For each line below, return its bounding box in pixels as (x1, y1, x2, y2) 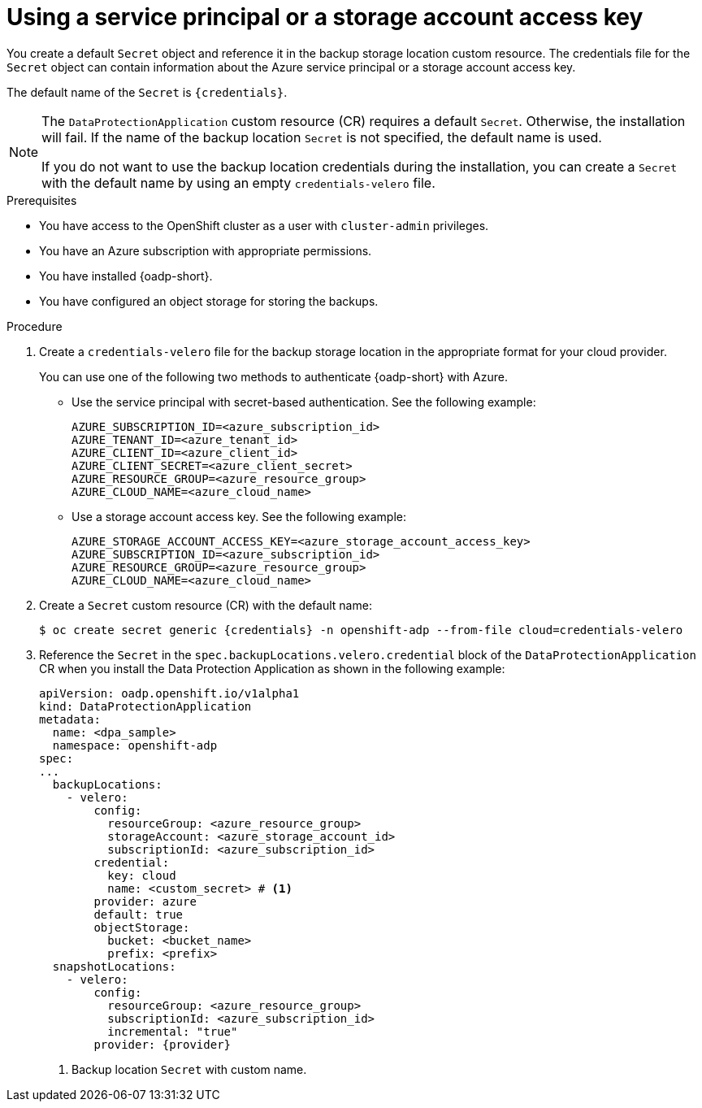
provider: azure (93, 894, 197, 908)
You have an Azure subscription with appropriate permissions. (39, 243, 372, 258)
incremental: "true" (107, 1024, 238, 1038)
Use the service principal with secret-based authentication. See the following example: (71, 394, 536, 409)
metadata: (39, 712, 101, 726)
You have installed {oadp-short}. (39, 268, 213, 283)
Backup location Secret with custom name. (71, 1062, 307, 1076)
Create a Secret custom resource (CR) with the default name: (39, 597, 372, 612)
